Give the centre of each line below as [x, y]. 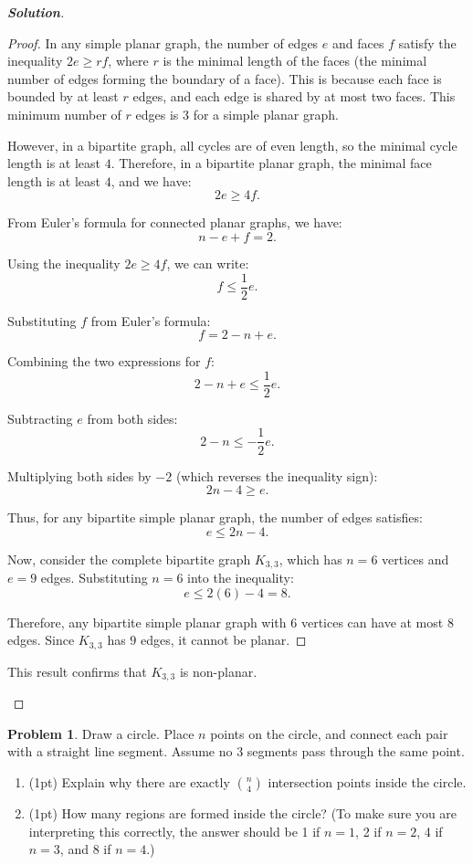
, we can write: [208, 263]
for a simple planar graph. [266, 114]
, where [128, 61]
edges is [157, 114]
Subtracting [40, 418]
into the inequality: [241, 578]
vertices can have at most [372, 622]
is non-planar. [218, 671]
